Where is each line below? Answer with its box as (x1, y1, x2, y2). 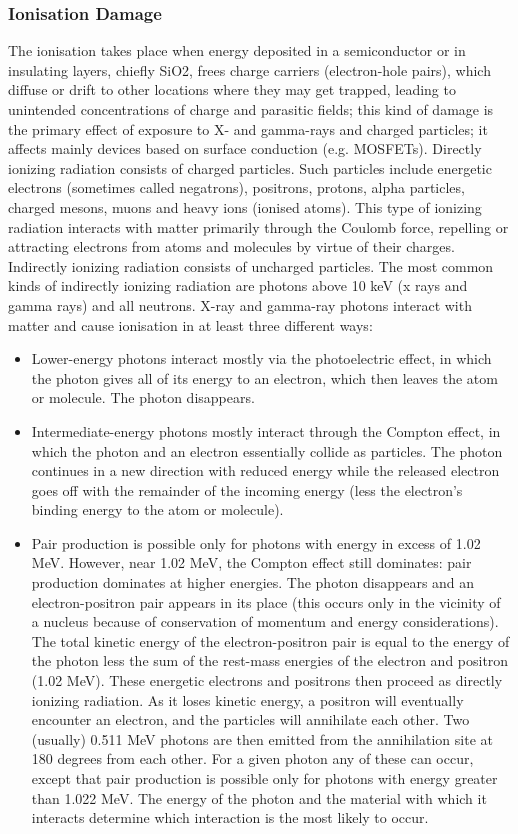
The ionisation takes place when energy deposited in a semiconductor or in (8, 40, 466, 61)
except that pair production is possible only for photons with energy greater (31, 768, 498, 788)
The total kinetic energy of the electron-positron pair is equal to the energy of (31, 630, 510, 651)
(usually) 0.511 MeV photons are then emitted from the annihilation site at (31, 728, 493, 749)
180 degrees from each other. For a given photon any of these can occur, (31, 748, 474, 769)
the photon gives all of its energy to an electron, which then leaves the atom (31, 367, 498, 388)
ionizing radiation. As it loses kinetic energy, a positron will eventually (31, 689, 464, 710)
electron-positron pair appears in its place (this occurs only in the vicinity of (31, 591, 501, 612)
